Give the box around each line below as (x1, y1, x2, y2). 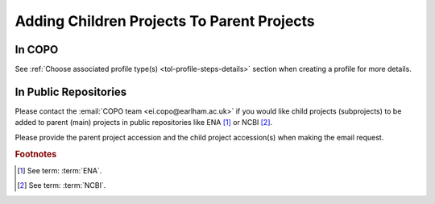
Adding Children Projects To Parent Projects (14, 12, 316, 30)
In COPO (14, 43, 59, 56)
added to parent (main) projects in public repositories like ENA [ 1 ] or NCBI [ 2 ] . (14, 118, 273, 127)
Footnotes (14, 148, 57, 160)
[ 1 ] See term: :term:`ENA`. (17, 165, 102, 175)
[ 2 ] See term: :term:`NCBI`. (17, 181, 106, 190)
